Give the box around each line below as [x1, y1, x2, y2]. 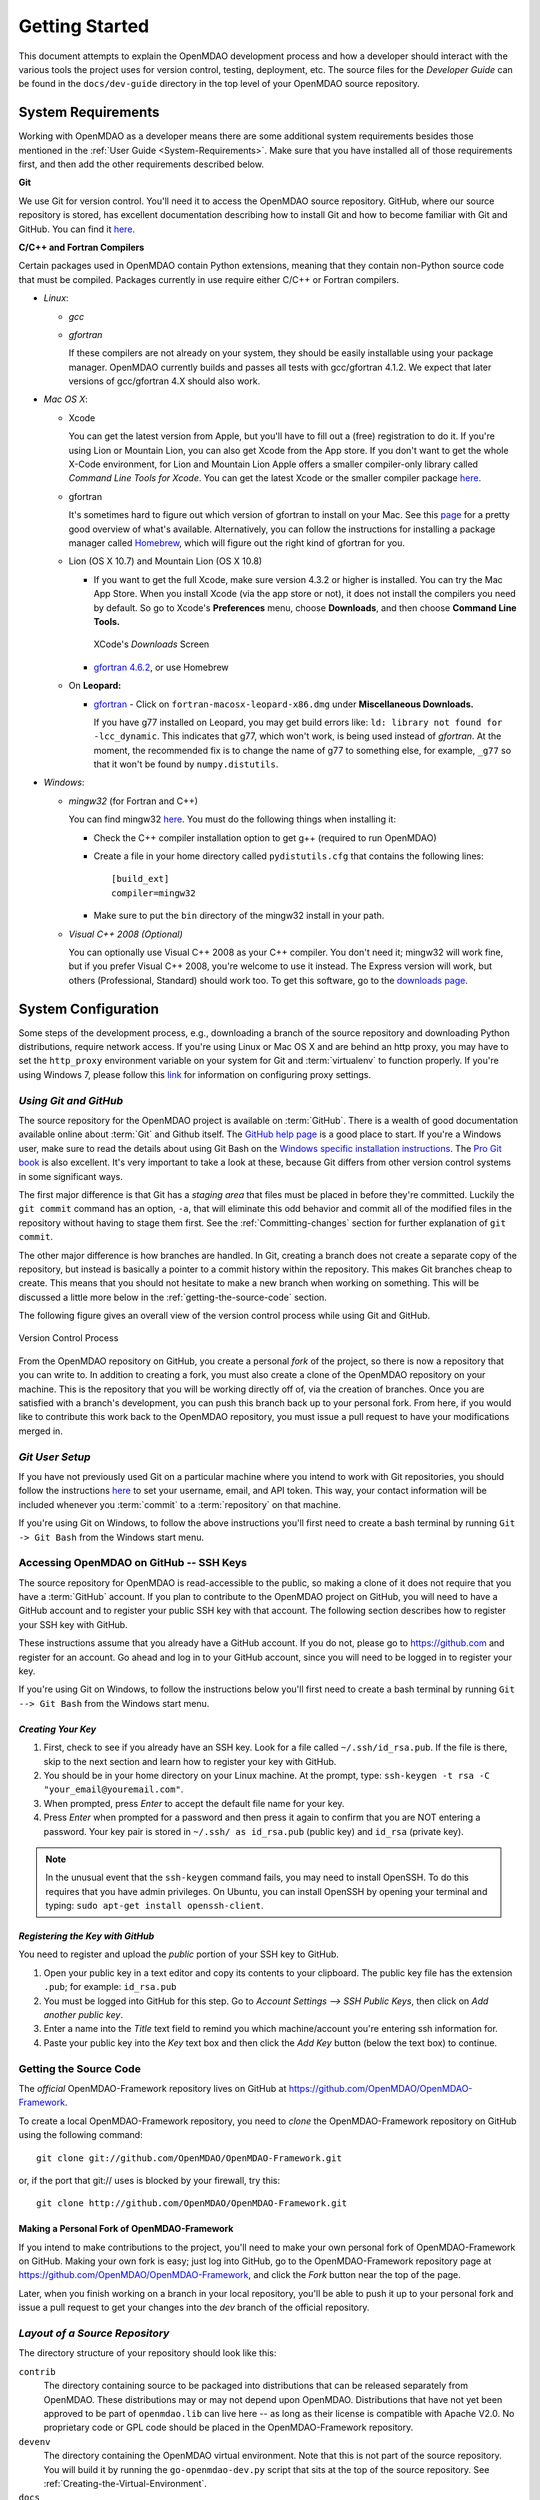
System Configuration [18, 1000, 160, 1017]
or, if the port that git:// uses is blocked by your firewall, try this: [18, 2174, 281, 2186]
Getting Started [18, 15, 150, 37]
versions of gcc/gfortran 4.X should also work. [68, 375, 261, 387]
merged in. [18, 1425, 64, 1437]
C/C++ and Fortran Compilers [18, 241, 145, 253]
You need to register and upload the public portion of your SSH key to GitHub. [18, 1948, 340, 1960]
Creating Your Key [18, 1723, 97, 1735]
